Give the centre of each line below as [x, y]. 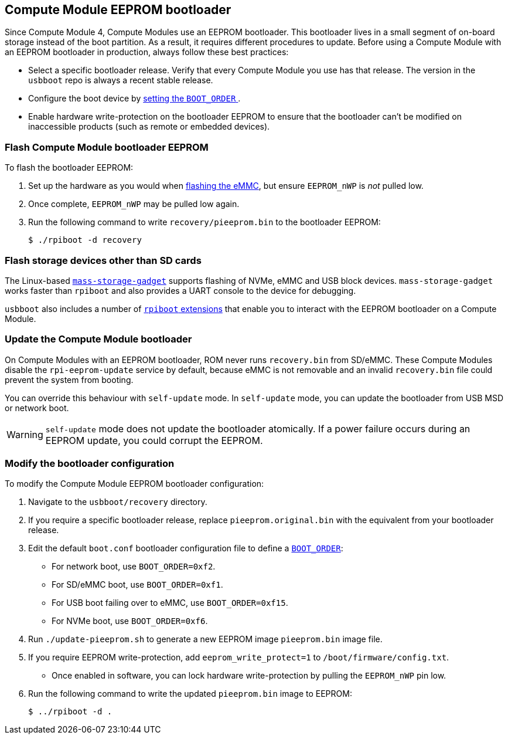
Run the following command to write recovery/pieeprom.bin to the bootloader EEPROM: [204, 222]
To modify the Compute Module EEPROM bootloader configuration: [134, 484]
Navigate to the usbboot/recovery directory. [118, 502]
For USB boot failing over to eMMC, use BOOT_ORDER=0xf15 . [170, 603]
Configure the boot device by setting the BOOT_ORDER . [134, 99]
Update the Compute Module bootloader [98, 339]
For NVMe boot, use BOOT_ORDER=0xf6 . [130, 621]
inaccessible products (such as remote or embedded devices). [149, 127]
